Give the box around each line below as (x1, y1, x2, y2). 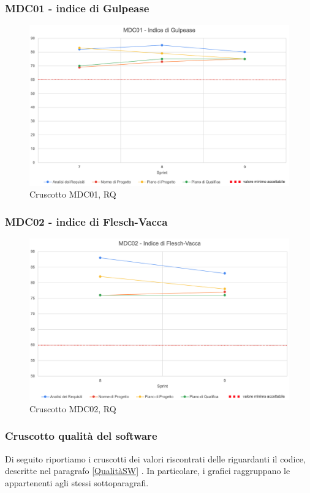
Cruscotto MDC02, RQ (29, 402, 116, 415)
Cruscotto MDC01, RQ (29, 188, 116, 201)
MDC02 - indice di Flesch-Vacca (5, 213, 168, 229)
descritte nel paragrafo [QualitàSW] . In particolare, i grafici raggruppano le (5, 464, 290, 477)
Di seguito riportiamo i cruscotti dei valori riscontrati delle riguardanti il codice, (5, 452, 306, 465)
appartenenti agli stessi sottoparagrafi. (5, 476, 149, 489)
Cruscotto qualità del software (5, 428, 157, 443)
